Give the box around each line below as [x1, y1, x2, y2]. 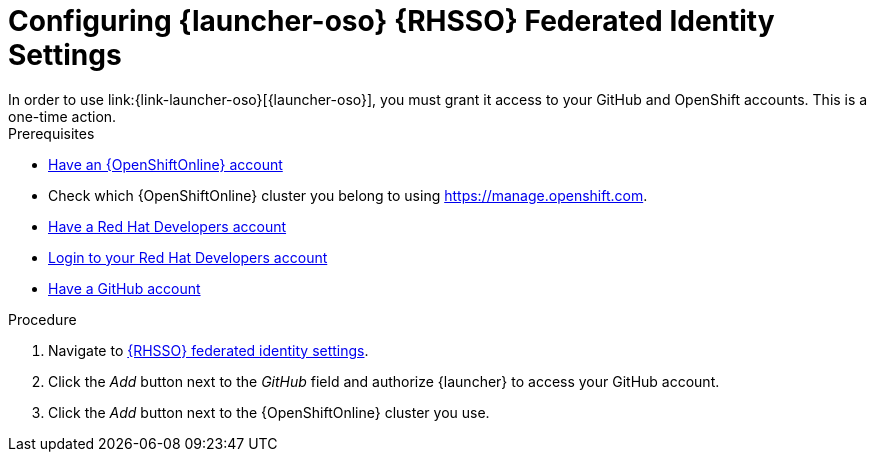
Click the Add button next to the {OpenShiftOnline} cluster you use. [48, 403, 490, 421]
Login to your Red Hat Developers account [48, 248, 328, 266]
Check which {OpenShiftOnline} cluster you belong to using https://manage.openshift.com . [48, 186, 648, 204]
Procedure [8, 310, 77, 328]
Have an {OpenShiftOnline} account [48, 155, 283, 173]
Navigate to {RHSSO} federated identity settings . [48, 341, 369, 359]
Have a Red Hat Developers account [48, 217, 287, 235]
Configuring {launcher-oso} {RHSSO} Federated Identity [8, 4, 775, 38]
